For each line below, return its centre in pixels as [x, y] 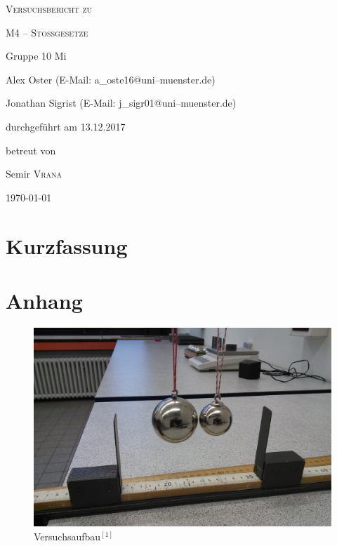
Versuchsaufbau [67, 536]
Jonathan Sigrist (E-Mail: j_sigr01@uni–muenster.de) [121, 103]
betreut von [31, 150]
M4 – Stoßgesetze [47, 32]
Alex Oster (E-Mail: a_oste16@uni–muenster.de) [111, 79]
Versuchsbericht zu [49, 8]
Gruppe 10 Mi [36, 56]
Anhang [44, 300]
